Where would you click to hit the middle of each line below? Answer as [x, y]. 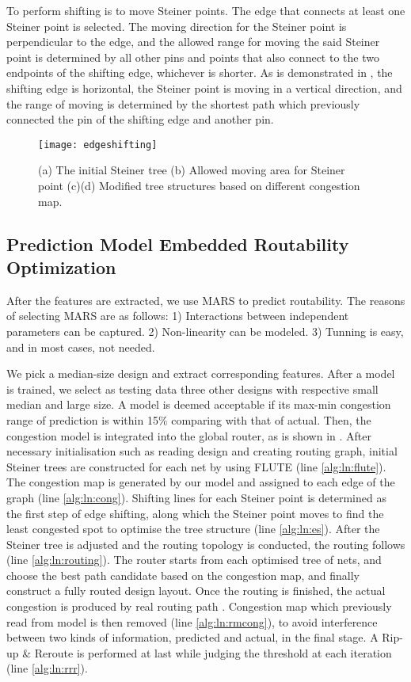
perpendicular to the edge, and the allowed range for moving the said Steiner [193, 42]
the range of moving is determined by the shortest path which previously [183, 103]
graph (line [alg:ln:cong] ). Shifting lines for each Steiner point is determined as [196, 497]
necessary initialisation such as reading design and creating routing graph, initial [202, 451]
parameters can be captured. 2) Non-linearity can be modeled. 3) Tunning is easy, [205, 331]
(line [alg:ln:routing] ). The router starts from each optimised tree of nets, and [194, 560]
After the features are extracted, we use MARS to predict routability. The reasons [206, 300]
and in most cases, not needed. [81, 347]
